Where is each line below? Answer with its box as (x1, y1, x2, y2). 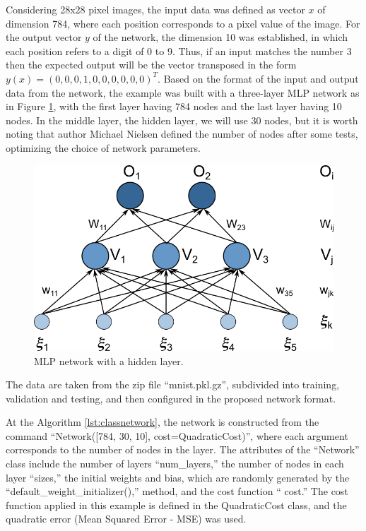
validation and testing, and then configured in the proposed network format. (6, 390, 336, 405)
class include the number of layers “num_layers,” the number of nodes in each (6, 456, 344, 471)
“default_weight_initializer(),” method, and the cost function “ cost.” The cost (6, 484, 348, 499)
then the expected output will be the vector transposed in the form (6, 57, 297, 72)
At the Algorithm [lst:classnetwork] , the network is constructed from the (6, 414, 319, 429)
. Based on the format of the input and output (158, 71, 359, 85)
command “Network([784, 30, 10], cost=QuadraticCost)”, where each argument (6, 428, 348, 443)
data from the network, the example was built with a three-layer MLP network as (6, 85, 360, 100)
